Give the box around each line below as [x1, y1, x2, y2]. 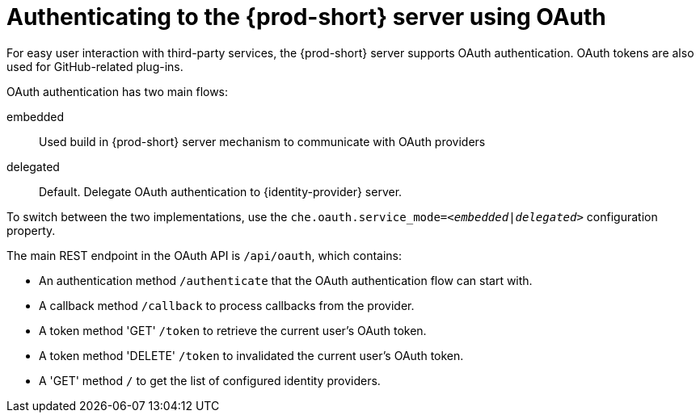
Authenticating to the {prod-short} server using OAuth [6, 3, 606, 31]
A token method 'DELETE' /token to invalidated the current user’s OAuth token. [39, 348, 464, 362]
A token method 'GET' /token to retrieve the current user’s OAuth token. [39, 323, 427, 337]
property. [6, 223, 56, 237]
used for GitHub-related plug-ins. [6, 59, 183, 73]
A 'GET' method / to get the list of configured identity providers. [39, 373, 381, 388]
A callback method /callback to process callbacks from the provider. [39, 298, 415, 312]
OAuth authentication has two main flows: [6, 84, 229, 98]
